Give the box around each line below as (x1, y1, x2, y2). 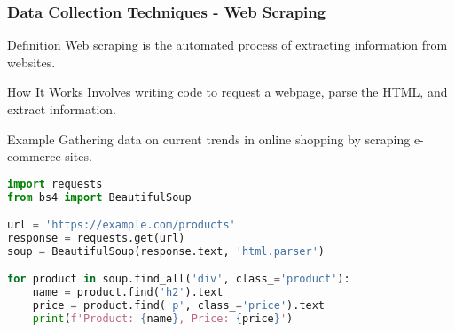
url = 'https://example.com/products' (7, 219, 236, 232)
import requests (7, 177, 103, 190)
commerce (7, 147, 61, 166)
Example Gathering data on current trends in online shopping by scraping (7, 129, 411, 148)
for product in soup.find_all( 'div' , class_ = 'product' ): (7, 273, 350, 286)
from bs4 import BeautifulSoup (7, 190, 192, 204)
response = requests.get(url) (7, 232, 185, 245)
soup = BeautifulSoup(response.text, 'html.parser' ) (7, 244, 325, 258)
